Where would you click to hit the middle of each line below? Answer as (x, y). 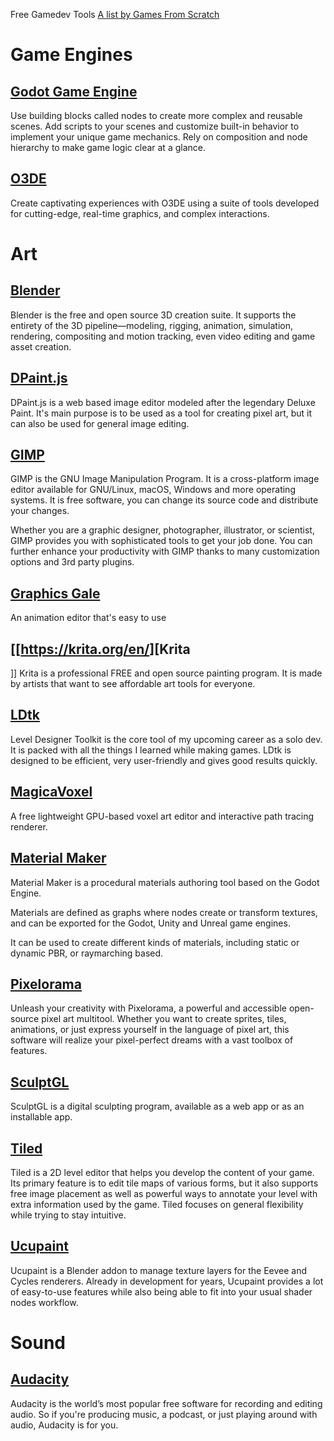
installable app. (41, 1117)
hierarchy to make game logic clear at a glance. (108, 147)
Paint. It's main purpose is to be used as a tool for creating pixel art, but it (161, 413)
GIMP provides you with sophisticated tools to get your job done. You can (161, 541)
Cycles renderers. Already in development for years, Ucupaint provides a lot (167, 1281)
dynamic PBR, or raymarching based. (87, 953)
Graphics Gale (55, 593)
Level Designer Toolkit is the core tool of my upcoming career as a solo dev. (166, 739)
